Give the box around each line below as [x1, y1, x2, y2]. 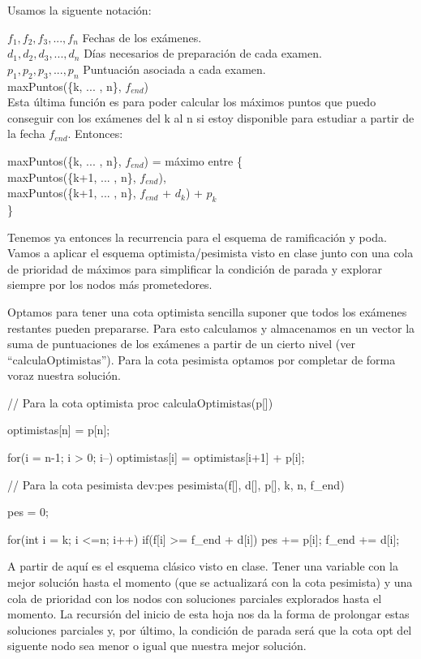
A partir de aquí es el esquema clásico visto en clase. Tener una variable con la [7, 558, 398, 575]
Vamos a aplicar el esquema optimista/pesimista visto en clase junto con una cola [7, 244, 414, 261]
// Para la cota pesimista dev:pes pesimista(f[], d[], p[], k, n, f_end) [7, 476, 345, 493]
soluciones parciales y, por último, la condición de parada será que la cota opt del [7, 621, 412, 638]
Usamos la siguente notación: [7, 2, 152, 18]
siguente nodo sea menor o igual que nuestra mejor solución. [7, 637, 307, 654]
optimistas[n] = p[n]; [7, 421, 110, 438]
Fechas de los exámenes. [82, 28, 202, 45]
